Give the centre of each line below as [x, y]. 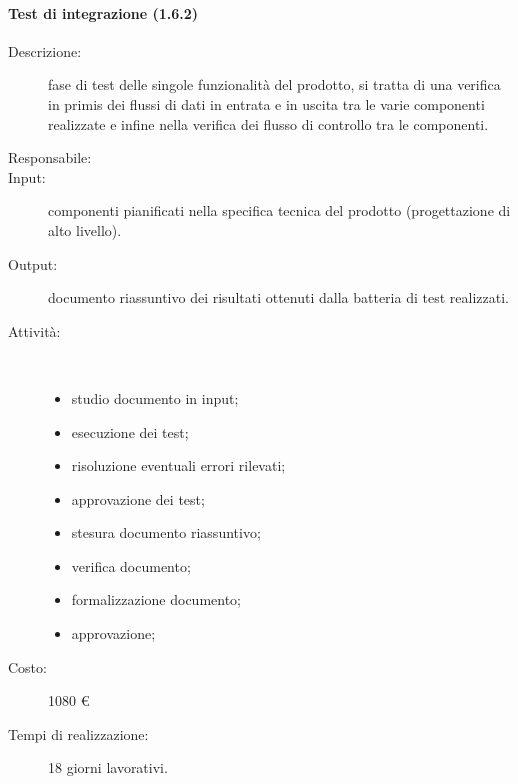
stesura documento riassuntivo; [166, 532]
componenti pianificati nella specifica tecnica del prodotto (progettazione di [279, 210]
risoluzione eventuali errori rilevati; [178, 465]
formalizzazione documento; [156, 599]
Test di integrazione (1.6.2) [103, 12]
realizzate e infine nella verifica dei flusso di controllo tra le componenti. [268, 123]
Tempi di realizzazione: [78, 733]
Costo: [27, 666]
